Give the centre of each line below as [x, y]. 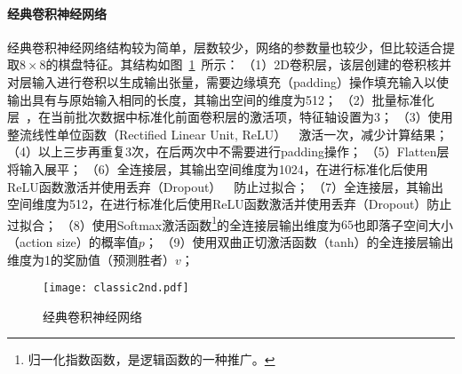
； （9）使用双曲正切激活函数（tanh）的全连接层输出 [299, 241]
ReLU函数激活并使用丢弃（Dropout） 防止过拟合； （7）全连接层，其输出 [226, 186]
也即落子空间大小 [404, 224]
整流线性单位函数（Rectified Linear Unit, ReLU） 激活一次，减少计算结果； [228, 134]
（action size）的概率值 [73, 241]
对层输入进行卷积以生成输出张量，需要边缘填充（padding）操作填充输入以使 [228, 81]
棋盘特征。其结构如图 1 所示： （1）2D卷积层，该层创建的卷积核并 [255, 64]
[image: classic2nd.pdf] [116, 288]
